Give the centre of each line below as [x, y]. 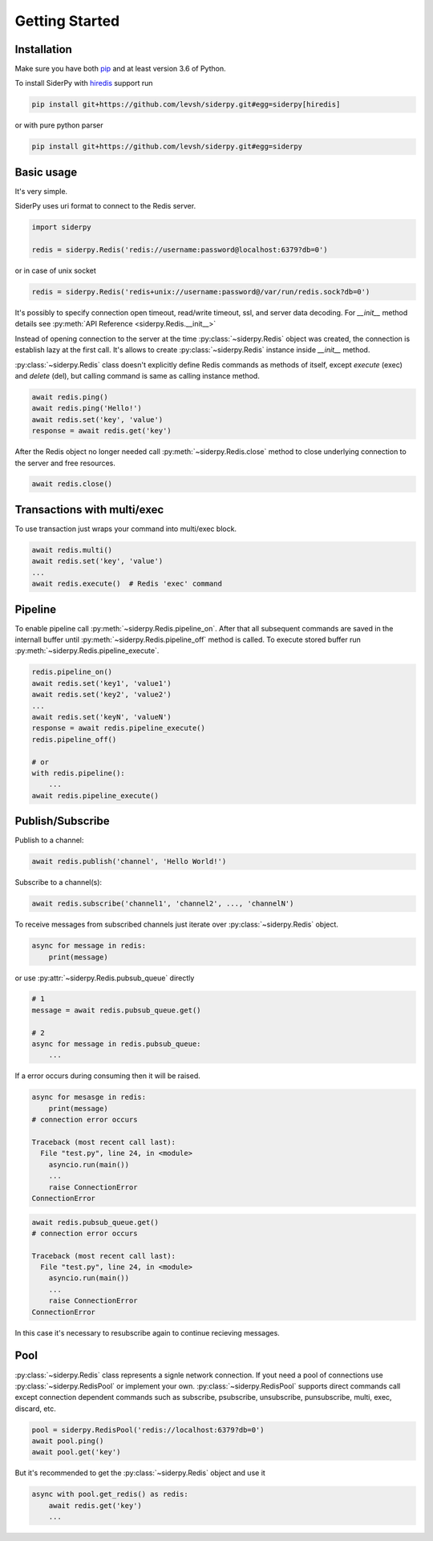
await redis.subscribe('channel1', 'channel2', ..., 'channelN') [163, 904]
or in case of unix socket [55, 271]
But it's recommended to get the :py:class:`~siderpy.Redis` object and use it [140, 1473]
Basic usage [46, 172]
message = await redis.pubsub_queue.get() [116, 1010]
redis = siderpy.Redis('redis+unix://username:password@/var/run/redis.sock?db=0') [201, 292]
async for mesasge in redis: [89, 1097]
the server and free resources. [65, 463]
